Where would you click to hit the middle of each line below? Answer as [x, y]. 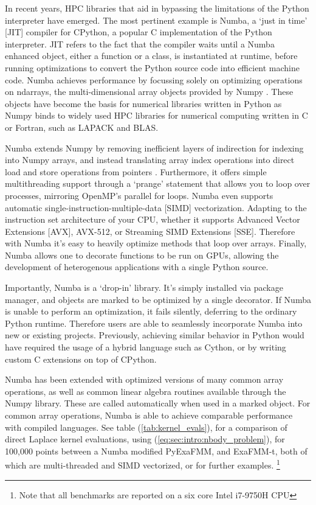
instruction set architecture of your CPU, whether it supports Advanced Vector [153, 219]
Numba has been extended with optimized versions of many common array [144, 379]
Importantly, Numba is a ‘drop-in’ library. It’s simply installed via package [144, 287]
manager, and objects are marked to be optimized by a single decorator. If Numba [158, 299]
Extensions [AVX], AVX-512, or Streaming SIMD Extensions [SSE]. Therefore [150, 231]
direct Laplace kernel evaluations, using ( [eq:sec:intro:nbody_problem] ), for [145, 439]
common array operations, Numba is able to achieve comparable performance [149, 415]
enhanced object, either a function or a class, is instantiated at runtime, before [151, 56]
